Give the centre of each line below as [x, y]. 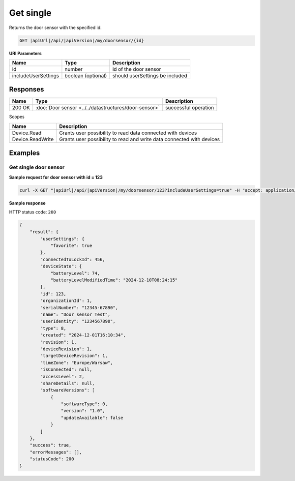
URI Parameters [25, 53]
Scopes [17, 117]
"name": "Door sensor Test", [75, 315]
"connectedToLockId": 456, [73, 259]
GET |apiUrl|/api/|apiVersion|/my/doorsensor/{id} [82, 40]
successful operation [190, 108]
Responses [27, 89]
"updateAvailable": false [92, 418]
